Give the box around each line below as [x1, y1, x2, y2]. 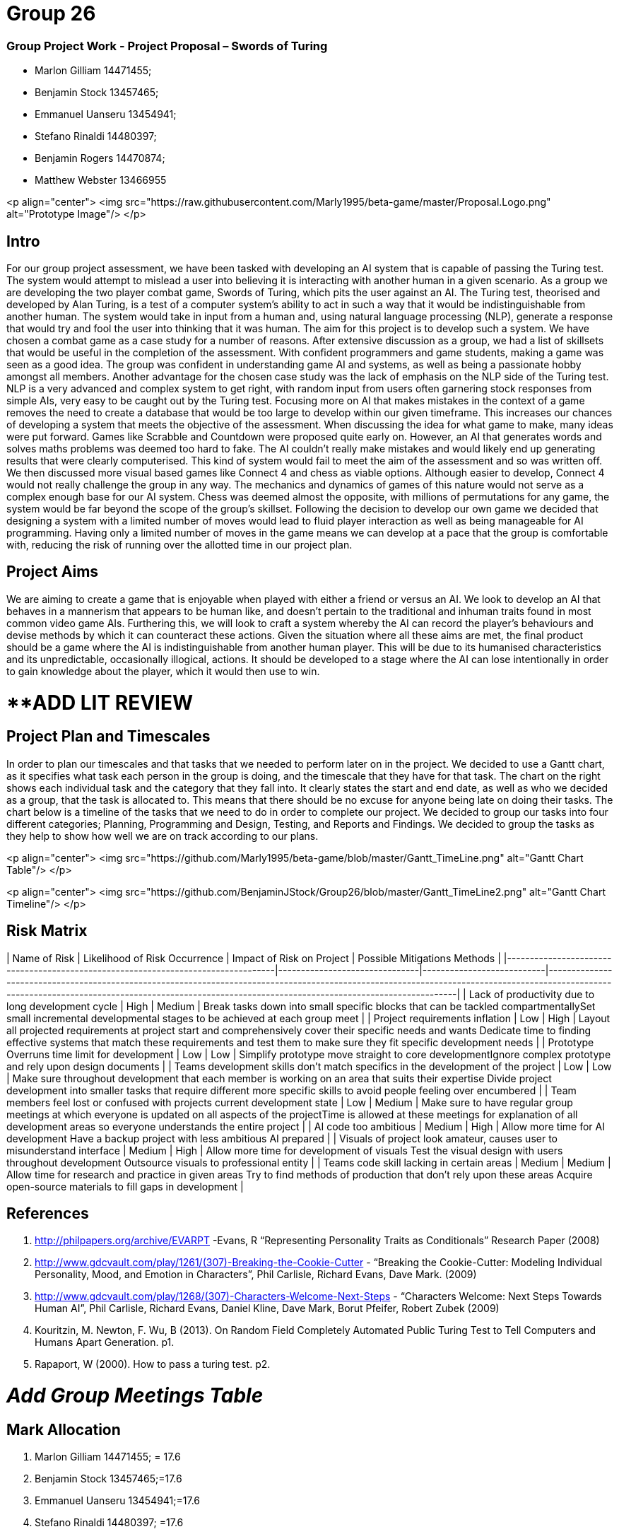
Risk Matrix [6, 922, 88, 940]
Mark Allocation [6, 1420, 121, 1439]
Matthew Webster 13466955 [35, 174, 167, 187]
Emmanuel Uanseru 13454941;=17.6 [35, 1494, 201, 1507]
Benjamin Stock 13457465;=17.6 [35, 1472, 182, 1485]
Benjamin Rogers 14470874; [35, 152, 165, 165]
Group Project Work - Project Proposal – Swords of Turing [6, 38, 328, 53]
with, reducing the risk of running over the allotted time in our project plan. [6, 538, 353, 551]
